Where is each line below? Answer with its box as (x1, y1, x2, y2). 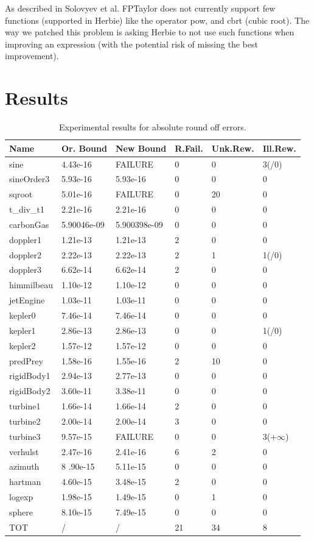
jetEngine (9, 294, 45, 306)
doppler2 (9, 248, 41, 261)
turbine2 (9, 414, 41, 427)
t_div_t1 (9, 203, 44, 216)
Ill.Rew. (262, 141, 296, 154)
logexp (9, 490, 33, 503)
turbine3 (9, 430, 41, 442)
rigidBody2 (9, 384, 51, 397)
